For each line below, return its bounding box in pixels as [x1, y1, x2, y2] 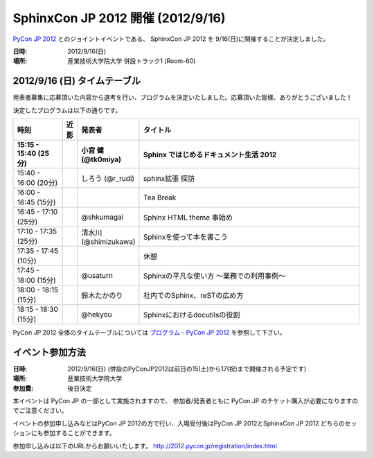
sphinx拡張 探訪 [143, 174, 195, 184]
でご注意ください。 [12, 406, 68, 415]
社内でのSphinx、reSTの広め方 [143, 291, 244, 301]
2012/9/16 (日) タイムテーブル [12, 75, 141, 87]
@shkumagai [80, 212, 124, 222]
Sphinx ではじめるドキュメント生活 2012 [143, 150, 277, 159]
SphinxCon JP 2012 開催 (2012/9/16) [12, 10, 226, 26]
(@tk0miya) [80, 155, 121, 164]
